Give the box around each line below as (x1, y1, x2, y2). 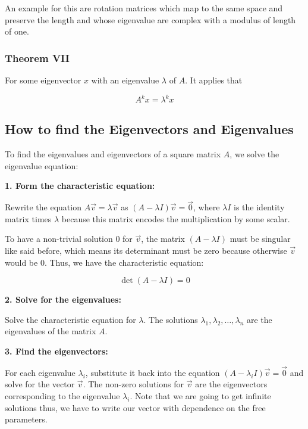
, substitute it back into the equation (85, 366, 220, 378)
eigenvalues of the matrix (5, 325, 96, 337)
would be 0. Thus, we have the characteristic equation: (5, 256, 204, 268)
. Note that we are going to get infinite (130, 390, 271, 402)
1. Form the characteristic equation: (5, 179, 155, 192)
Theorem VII (5, 50, 70, 65)
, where (193, 201, 220, 213)
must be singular (230, 232, 291, 245)
